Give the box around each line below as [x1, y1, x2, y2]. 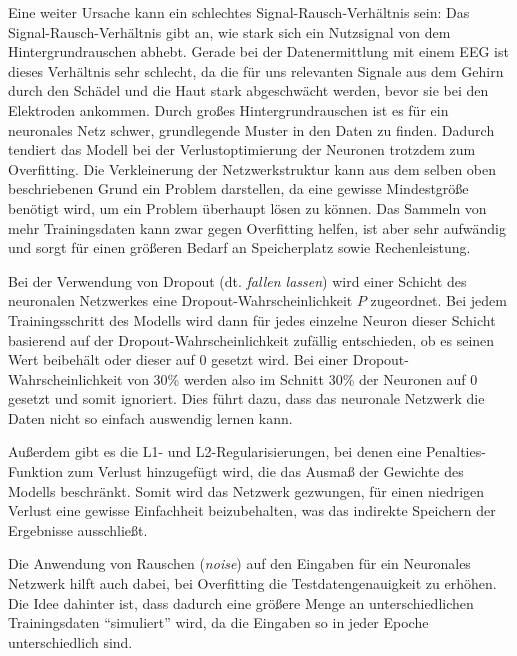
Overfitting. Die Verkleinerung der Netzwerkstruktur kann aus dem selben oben [8, 158, 497, 179]
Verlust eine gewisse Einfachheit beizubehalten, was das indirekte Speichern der [8, 500, 496, 521]
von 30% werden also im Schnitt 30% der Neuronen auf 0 [127, 368, 478, 389]
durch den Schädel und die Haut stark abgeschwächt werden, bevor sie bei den [8, 80, 489, 101]
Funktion [8, 461, 64, 482]
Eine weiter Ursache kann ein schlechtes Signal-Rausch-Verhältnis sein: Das [8, 2, 470, 22]
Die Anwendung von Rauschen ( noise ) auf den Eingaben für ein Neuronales [8, 553, 471, 574]
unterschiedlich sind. [8, 631, 133, 652]
